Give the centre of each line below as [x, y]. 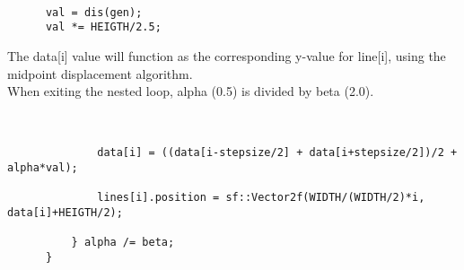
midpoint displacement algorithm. [100, 73]
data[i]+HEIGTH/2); [65, 212]
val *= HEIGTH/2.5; [103, 27]
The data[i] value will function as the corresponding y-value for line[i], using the [227, 55]
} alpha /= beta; [123, 242]
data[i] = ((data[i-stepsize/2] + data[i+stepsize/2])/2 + [277, 152]
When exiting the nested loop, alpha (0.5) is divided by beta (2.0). [191, 91]
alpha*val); [43, 167]
